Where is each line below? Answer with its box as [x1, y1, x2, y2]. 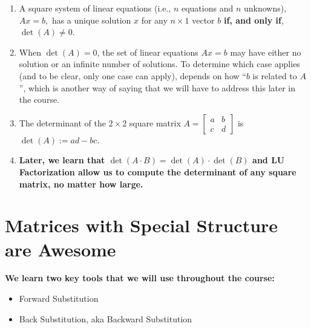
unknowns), [243, 2, 287, 14]
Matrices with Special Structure [5, 213, 278, 238]
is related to [252, 69, 297, 82]
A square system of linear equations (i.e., [19, 2, 171, 14]
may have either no [230, 45, 301, 58]
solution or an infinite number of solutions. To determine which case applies [19, 57, 300, 70]
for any [141, 13, 168, 26]
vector [192, 13, 215, 26]
